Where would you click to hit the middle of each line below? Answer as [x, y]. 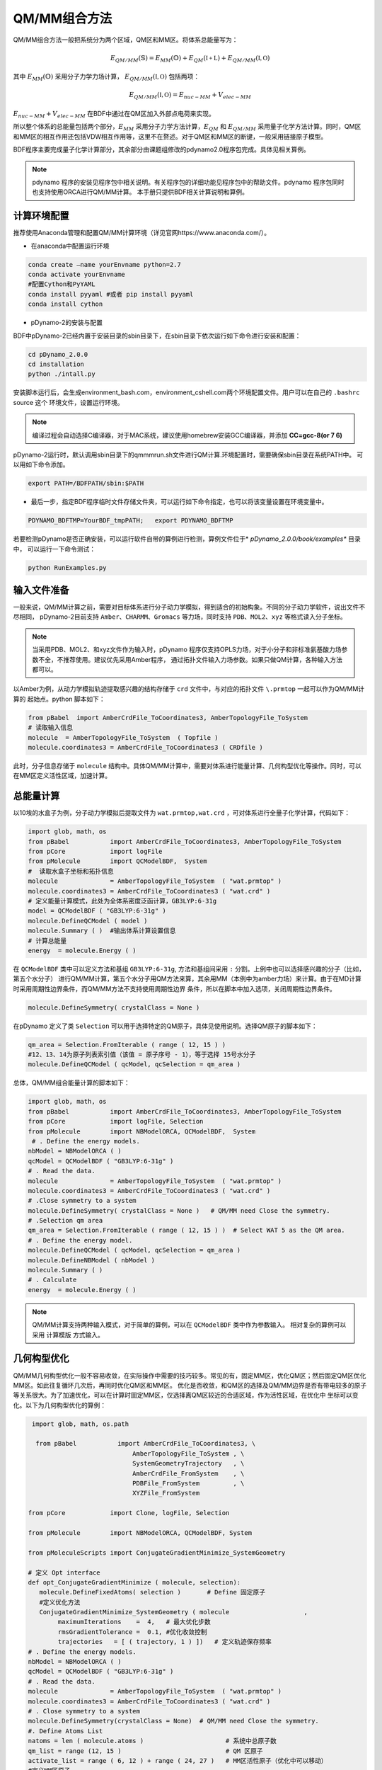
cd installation [56, 364]
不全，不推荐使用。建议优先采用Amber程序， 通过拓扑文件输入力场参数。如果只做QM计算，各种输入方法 [190, 659]
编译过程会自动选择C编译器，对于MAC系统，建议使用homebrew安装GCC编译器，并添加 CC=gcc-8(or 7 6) [187, 435]
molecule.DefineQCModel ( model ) [88, 921]
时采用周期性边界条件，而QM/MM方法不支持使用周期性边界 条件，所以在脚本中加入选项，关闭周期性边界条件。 [174, 988]
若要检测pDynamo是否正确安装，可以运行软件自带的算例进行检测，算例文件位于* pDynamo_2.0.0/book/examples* [180, 539]
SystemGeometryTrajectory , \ [188, 1463]
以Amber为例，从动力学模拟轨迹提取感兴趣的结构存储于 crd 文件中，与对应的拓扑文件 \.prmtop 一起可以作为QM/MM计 [189, 689]
